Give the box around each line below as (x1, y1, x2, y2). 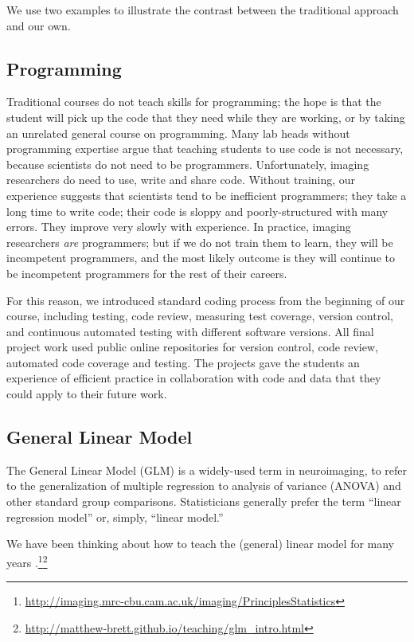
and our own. (6, 17, 71, 33)
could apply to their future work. (6, 386, 167, 402)
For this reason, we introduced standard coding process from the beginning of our (6, 292, 405, 308)
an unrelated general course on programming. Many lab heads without (6, 124, 350, 141)
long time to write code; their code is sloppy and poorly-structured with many (6, 202, 389, 219)
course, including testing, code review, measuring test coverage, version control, (6, 307, 393, 324)
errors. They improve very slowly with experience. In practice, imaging (6, 218, 351, 235)
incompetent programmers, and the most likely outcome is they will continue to (6, 249, 395, 266)
